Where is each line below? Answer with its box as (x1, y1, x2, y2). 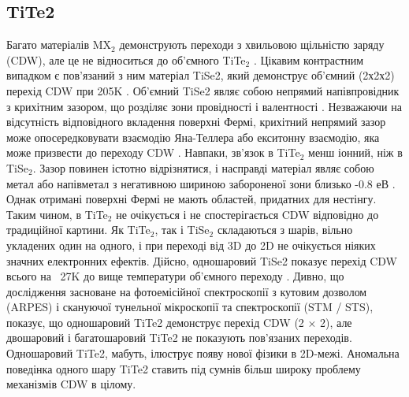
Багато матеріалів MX (6, 36, 112, 53)
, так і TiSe (154, 221, 210, 238)
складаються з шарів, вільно (217, 221, 353, 238)
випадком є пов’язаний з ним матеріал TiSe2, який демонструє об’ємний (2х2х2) (6, 67, 395, 83)
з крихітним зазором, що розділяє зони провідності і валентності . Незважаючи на (6, 98, 402, 114)
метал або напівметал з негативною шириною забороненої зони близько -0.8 (6, 175, 373, 191)
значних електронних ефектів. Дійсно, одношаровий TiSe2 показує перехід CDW (6, 252, 398, 269)
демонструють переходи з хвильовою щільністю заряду (119, 36, 385, 53)
